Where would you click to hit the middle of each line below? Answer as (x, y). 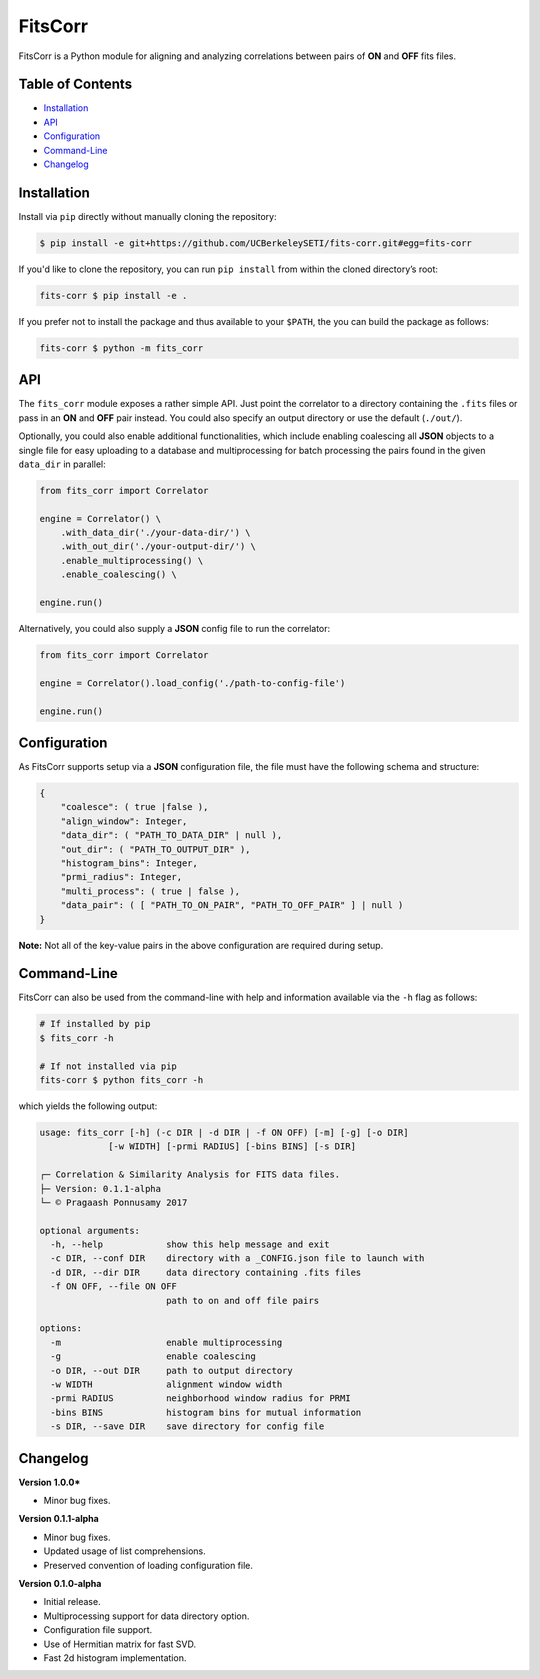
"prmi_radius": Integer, (121, 877)
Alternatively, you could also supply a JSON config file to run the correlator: (174, 628)
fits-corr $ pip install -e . (113, 295)
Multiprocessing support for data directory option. (146, 1616)
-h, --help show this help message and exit (190, 1244)
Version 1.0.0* (49, 1482)
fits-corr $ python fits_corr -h (121, 1079)
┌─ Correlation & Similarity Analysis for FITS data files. (190, 1174)
